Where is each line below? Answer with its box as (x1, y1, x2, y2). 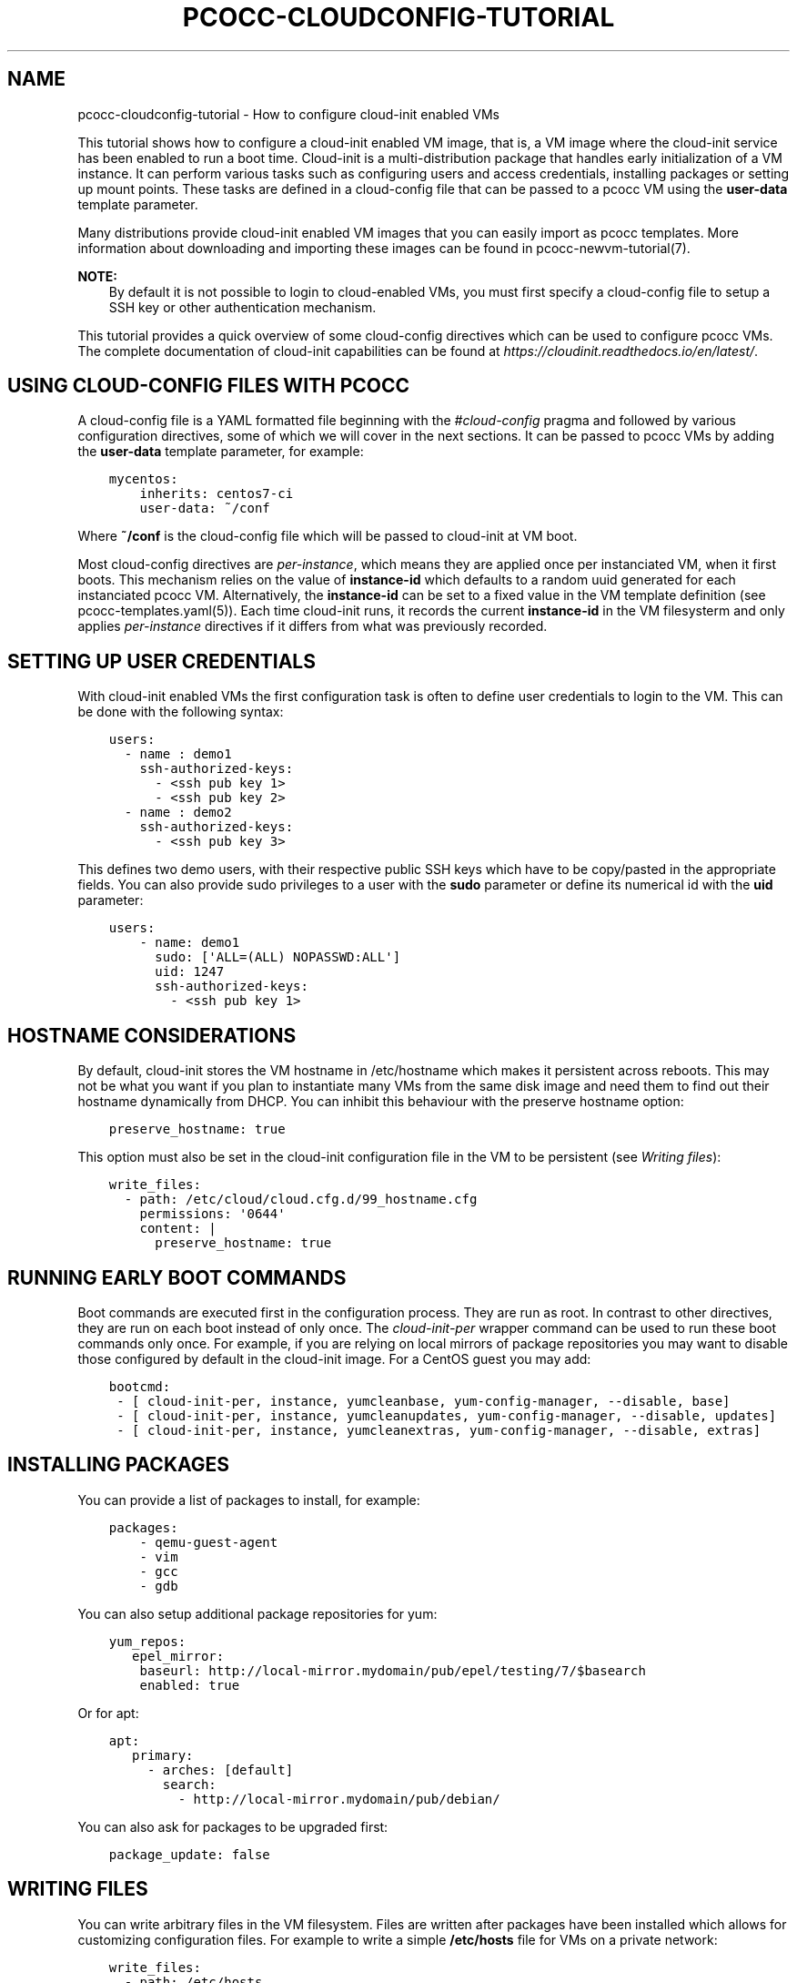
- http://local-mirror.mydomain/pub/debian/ (177, 1791, 500, 1806)
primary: (132, 1747, 194, 1763)
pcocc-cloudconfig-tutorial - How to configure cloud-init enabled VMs (77, 106, 499, 122)
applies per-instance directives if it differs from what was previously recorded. (77, 618, 548, 635)
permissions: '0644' (139, 1206, 286, 1222)
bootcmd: (108, 1378, 171, 1394)
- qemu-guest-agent (139, 1534, 278, 1550)
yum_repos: (108, 1633, 187, 1649)
